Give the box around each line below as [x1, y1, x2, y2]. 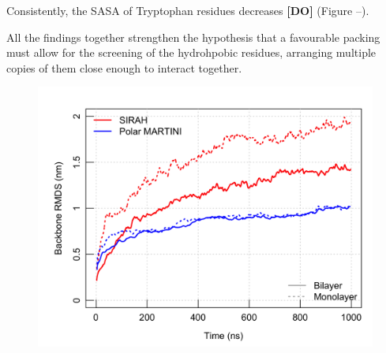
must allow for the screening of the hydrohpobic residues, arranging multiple [6, 44, 377, 61]
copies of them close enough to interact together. [6, 59, 242, 76]
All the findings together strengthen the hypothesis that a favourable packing [6, 28, 380, 45]
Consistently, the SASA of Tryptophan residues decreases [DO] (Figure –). [6, 2, 369, 18]
